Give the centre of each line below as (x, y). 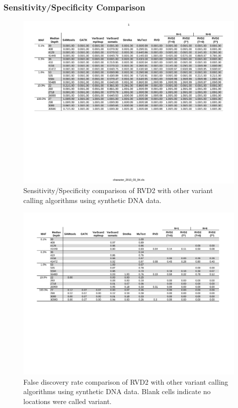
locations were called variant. (68, 401)
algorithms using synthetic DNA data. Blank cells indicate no (117, 391)
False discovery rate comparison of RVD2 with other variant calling (126, 381)
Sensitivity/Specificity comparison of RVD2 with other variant (118, 190)
